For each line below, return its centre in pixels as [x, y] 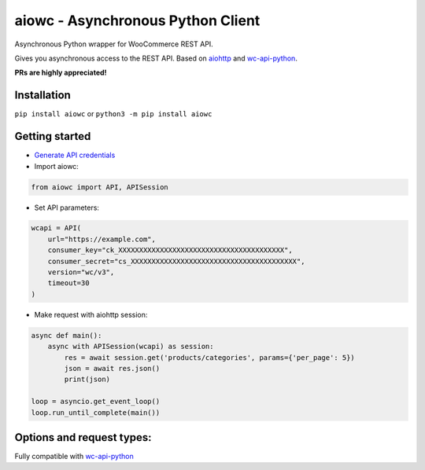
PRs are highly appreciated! [61, 73]
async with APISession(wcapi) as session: [131, 347]
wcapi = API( [56, 228]
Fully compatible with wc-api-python [74, 457]
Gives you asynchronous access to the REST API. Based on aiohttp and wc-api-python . [156, 58]
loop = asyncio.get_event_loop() [96, 402]
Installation [42, 95]
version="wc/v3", [81, 272]
